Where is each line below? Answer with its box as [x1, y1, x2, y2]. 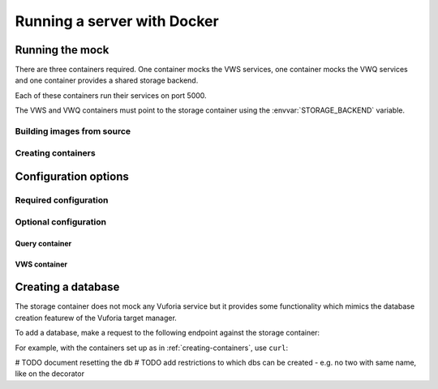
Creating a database [15, 280, 120, 294]
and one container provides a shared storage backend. [15, 75, 199, 85]
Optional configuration [15, 216, 107, 227]
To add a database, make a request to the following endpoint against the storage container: [15, 328, 320, 338]
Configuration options [15, 170, 130, 184]
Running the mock [15, 43, 109, 57]
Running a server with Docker [15, 12, 219, 30]
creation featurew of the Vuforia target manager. [15, 313, 178, 323]
